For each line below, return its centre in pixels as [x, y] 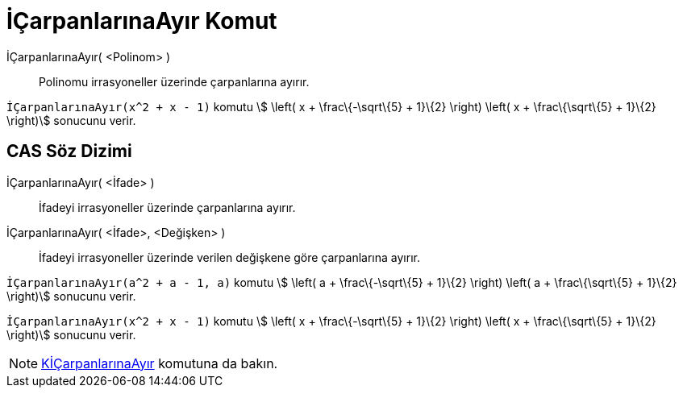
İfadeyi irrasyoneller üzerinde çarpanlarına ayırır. [167, 207]
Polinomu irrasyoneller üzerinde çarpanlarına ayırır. [174, 81]
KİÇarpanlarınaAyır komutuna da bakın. [160, 363]
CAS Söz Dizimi [69, 151]
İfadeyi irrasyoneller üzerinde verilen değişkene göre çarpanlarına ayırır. [229, 257]
